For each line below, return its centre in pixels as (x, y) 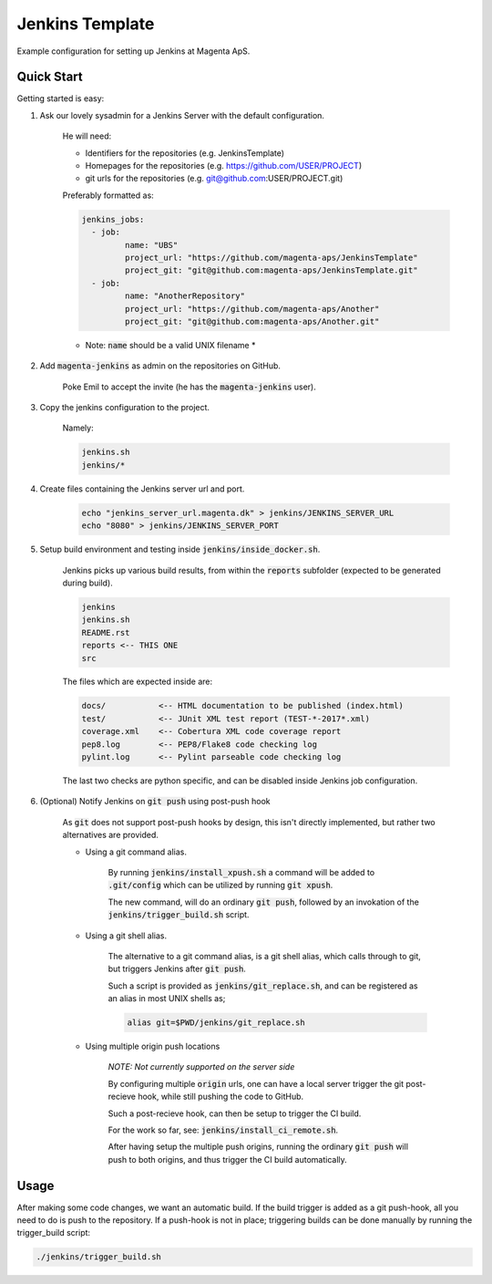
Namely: (78, 428)
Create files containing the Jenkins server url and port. (142, 489)
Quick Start (50, 77)
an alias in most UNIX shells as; (167, 999)
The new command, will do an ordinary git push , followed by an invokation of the (263, 902)
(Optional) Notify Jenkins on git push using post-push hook (155, 802)
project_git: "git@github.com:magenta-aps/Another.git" (252, 321)
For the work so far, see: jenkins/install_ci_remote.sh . (223, 1130)
